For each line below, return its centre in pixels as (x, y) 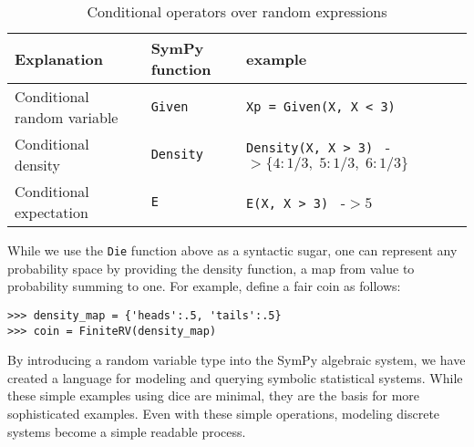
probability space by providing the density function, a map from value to (211, 268)
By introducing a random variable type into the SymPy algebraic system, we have (237, 360)
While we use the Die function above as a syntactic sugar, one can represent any (232, 250)
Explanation (59, 58)
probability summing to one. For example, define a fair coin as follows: (204, 286)
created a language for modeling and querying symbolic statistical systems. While (235, 377)
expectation (52, 212)
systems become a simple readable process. (127, 431)
